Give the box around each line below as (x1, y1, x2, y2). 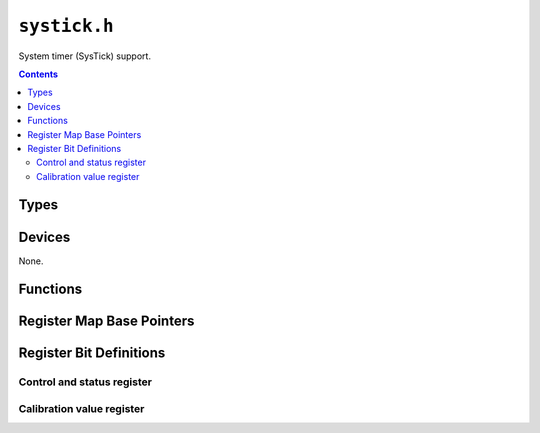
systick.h (18, 15, 114, 37)
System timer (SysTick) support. (18, 50, 152, 62)
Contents (18, 68, 59, 80)
